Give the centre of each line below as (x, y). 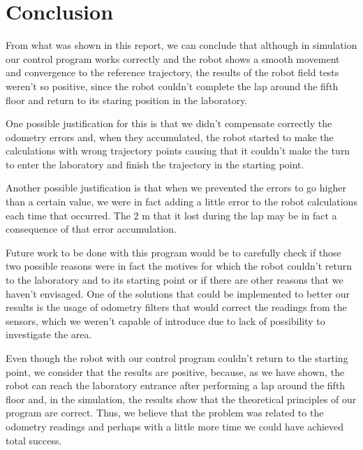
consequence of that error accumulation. (91, 229)
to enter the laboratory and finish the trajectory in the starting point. (155, 164)
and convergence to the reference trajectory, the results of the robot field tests (172, 72)
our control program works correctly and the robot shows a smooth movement (173, 58)
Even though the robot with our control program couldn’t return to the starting (177, 358)
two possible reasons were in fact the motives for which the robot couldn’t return (179, 266)
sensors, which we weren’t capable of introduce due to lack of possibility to (165, 320)
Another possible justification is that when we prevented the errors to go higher (176, 188)
